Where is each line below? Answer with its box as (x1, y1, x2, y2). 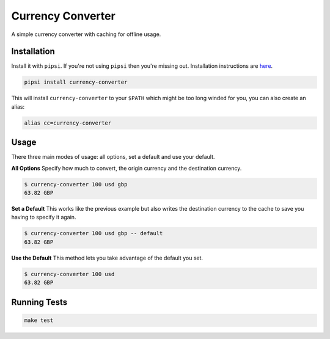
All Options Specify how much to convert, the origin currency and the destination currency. (11, 164, 242, 172)
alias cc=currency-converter (24, 119, 112, 126)
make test (24, 316, 54, 324)
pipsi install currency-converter (24, 79, 128, 86)
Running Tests (11, 297, 67, 307)
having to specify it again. (11, 214, 76, 221)
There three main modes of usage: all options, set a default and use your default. (11, 153, 215, 161)
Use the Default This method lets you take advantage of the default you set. (11, 254, 204, 261)
